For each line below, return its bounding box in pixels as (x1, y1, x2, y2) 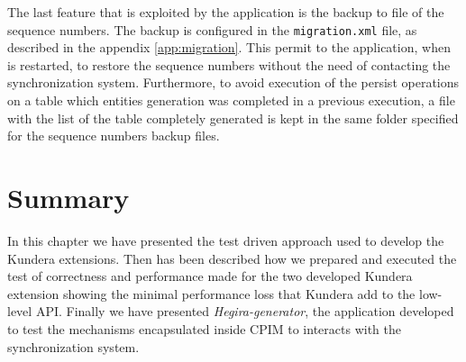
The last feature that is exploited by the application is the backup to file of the (7, 3, 444, 21)
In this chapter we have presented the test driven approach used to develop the (7, 231, 444, 249)
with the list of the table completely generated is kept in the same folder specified (7, 108, 459, 127)
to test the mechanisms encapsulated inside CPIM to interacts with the (7, 319, 401, 338)
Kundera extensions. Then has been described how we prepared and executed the (7, 249, 457, 267)
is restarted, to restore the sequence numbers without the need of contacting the (7, 55, 451, 74)
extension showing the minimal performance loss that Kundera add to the (7, 284, 416, 303)
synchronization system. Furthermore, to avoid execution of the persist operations (7, 73, 460, 92)
